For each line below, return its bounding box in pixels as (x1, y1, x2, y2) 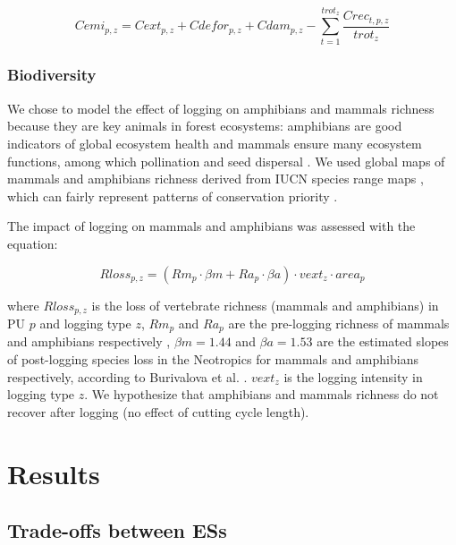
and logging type (39, 313, 131, 332)
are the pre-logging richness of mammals (228, 313, 450, 332)
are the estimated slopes (317, 332, 449, 351)
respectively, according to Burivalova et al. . (7, 367, 248, 386)
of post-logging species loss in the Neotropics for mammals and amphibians (7, 350, 418, 368)
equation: (7, 234, 58, 252)
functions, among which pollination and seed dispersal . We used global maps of (7, 151, 445, 170)
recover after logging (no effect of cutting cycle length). (7, 402, 309, 421)
